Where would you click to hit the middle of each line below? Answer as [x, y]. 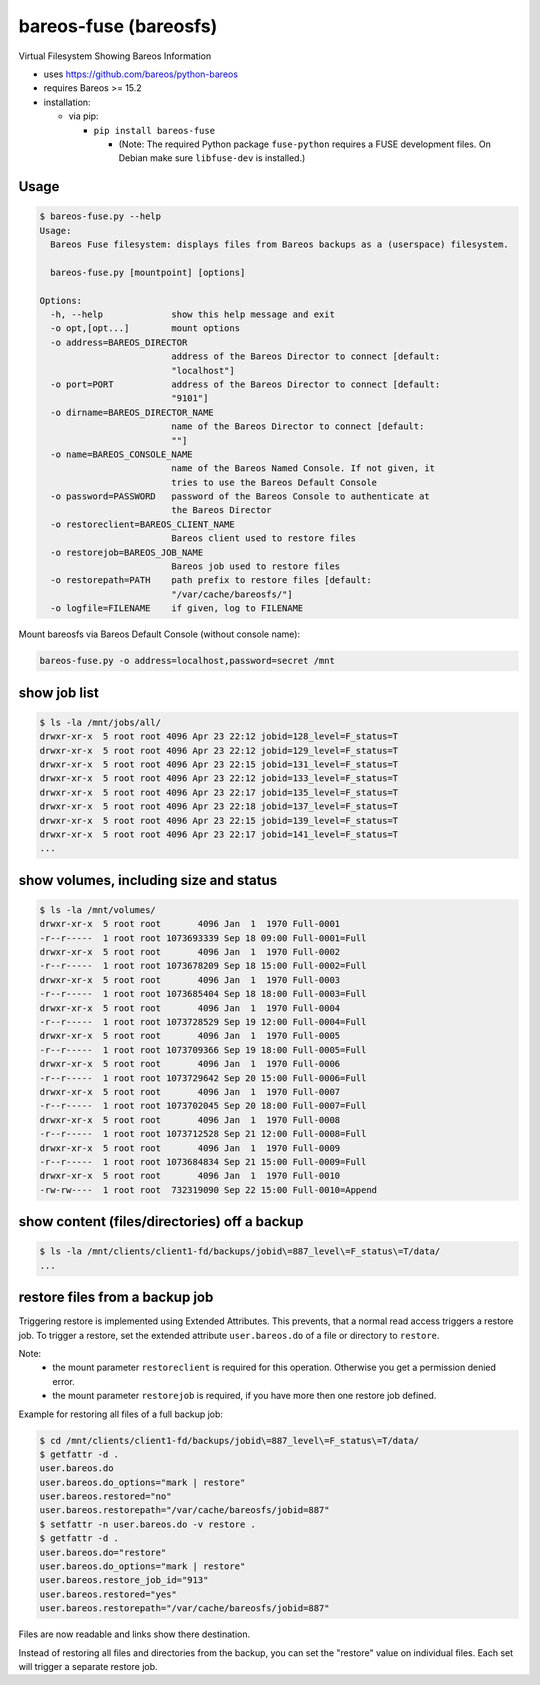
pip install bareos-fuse [154, 130]
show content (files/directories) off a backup [161, 1221]
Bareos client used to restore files [264, 538]
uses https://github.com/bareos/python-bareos [141, 74]
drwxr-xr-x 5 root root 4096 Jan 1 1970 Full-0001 [190, 924]
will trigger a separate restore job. [88, 1666]
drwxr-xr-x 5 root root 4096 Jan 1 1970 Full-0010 [190, 1176]
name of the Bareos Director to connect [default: [298, 426]
